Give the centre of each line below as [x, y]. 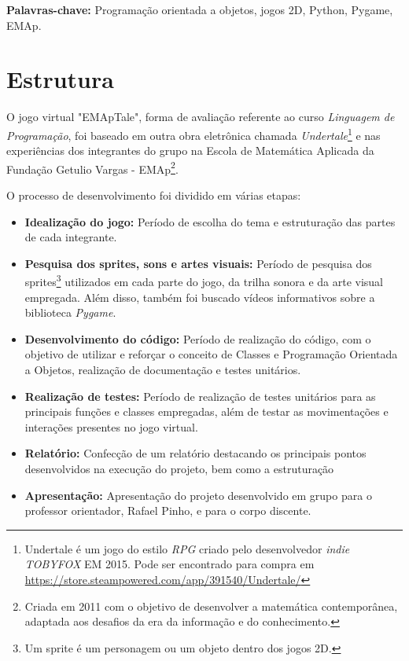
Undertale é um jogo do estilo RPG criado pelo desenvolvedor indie [187, 548]
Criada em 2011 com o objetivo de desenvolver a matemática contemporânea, [211, 606]
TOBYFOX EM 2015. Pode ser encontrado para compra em [169, 564]
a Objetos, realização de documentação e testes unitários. [163, 369]
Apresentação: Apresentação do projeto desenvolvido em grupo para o [198, 495]
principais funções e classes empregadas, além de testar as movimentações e [206, 411]
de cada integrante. [71, 237]
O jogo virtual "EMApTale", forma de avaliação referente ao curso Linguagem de [201, 117]
